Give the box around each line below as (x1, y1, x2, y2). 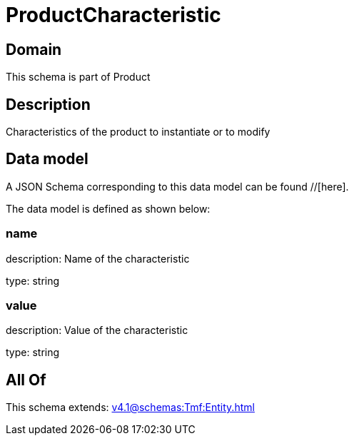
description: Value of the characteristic (6, 324, 188, 337)
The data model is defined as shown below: (6, 202, 211, 215)
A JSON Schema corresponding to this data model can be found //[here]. (6, 180, 349, 193)
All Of (6, 370, 46, 389)
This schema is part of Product (6, 71, 151, 83)
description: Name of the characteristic (6, 252, 190, 265)
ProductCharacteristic (6, 3, 221, 27)
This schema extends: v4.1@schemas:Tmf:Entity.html (6, 401, 255, 414)
